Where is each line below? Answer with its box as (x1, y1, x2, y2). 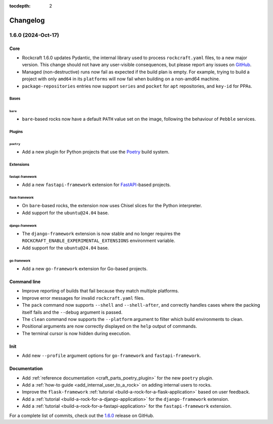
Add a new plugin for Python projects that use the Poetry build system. (22, 149, 169, 155)
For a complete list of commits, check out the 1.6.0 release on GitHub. (9, 412, 154, 418)
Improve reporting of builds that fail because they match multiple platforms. (22, 288, 179, 294)
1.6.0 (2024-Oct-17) (9, 31, 59, 38)
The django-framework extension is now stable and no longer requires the (22, 230, 180, 237)
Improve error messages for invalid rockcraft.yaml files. (22, 295, 145, 301)
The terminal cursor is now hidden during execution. (22, 330, 131, 336)
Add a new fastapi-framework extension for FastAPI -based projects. (22, 182, 171, 188)
